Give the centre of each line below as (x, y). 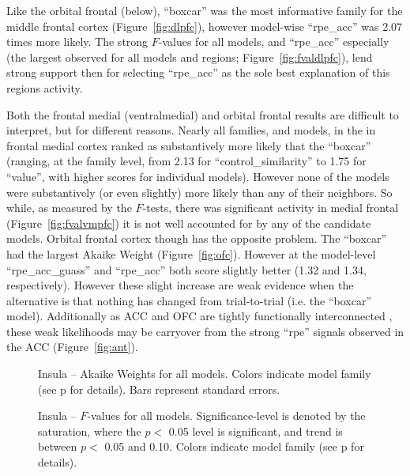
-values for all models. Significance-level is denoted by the (226, 416)
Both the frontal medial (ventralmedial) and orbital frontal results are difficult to (203, 114)
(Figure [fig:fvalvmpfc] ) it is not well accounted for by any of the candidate (189, 223)
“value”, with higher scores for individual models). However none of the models (198, 176)
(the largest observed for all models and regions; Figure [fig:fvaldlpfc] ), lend (190, 57)
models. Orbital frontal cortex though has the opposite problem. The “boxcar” (197, 238)
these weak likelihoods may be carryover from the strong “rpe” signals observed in (205, 331)
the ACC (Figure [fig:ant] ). (72, 347)
